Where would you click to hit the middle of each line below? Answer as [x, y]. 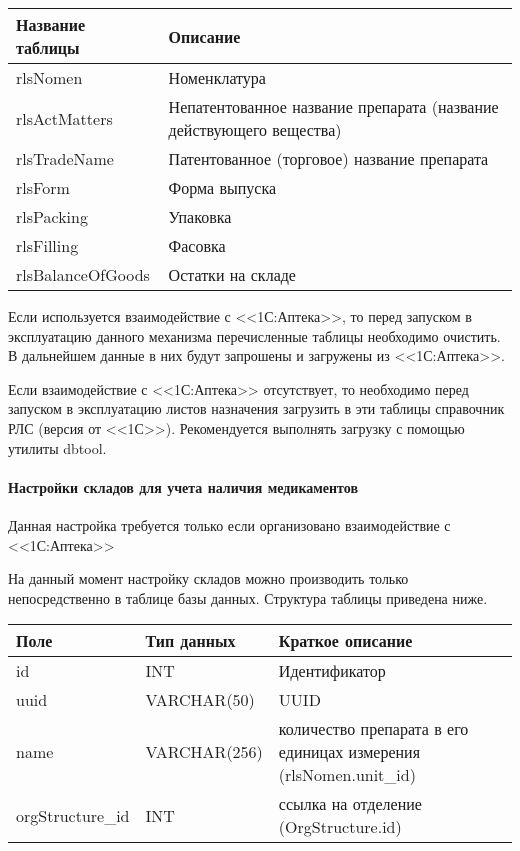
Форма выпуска [222, 187]
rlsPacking [52, 216]
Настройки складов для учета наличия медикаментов [183, 486]
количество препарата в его [373, 729]
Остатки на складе [232, 274]
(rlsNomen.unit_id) [347, 775]
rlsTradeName [65, 158]
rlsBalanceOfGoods [83, 274]
